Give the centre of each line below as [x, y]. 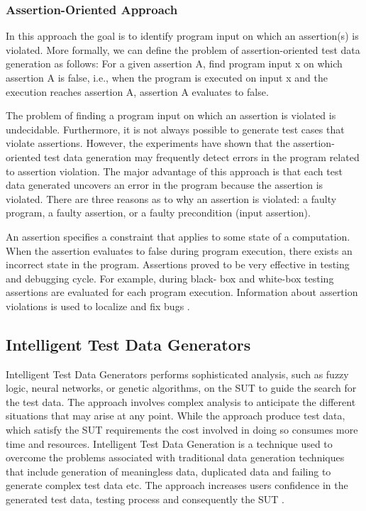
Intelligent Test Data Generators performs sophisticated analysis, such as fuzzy [177, 374]
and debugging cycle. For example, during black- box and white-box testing [170, 278]
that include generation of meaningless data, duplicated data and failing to [168, 471]
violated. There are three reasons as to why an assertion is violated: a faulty [171, 198]
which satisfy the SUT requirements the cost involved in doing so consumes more [182, 430]
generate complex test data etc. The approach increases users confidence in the [177, 485]
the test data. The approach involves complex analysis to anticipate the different [181, 401]
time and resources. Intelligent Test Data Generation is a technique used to [169, 443]
